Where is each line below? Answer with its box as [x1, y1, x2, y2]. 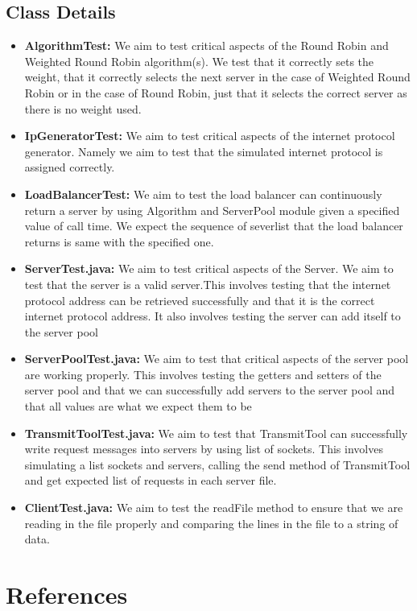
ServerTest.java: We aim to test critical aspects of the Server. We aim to [24, 260, 394, 277]
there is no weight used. [24, 100, 142, 117]
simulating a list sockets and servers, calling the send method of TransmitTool [24, 456, 411, 473]
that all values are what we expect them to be [24, 398, 252, 415]
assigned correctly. [24, 159, 115, 175]
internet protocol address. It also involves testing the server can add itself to [24, 308, 401, 324]
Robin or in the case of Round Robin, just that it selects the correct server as [24, 84, 407, 101]
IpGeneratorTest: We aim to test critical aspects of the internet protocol [24, 127, 395, 144]
